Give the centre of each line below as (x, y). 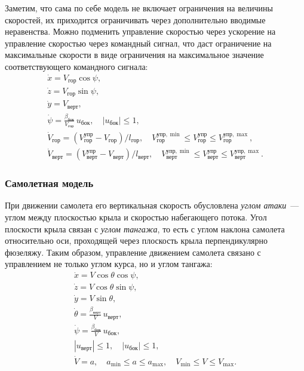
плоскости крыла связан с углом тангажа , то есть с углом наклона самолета (145, 229)
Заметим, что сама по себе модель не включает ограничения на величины (139, 8)
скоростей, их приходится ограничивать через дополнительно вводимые (135, 19)
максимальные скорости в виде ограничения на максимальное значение (134, 55)
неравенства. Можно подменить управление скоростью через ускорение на (140, 31)
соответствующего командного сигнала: (76, 66)
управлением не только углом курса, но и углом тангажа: (109, 264)
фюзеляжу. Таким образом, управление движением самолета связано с (133, 252)
